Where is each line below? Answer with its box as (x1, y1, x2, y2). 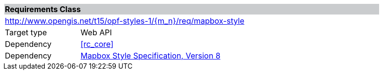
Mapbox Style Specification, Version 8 (80, 51, 220, 60)
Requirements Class (5, 4, 81, 14)
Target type (5, 28, 47, 37)
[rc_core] (80, 39, 114, 49)
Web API (80, 28, 112, 37)
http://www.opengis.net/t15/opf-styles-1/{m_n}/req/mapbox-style (5, 16, 245, 26)
